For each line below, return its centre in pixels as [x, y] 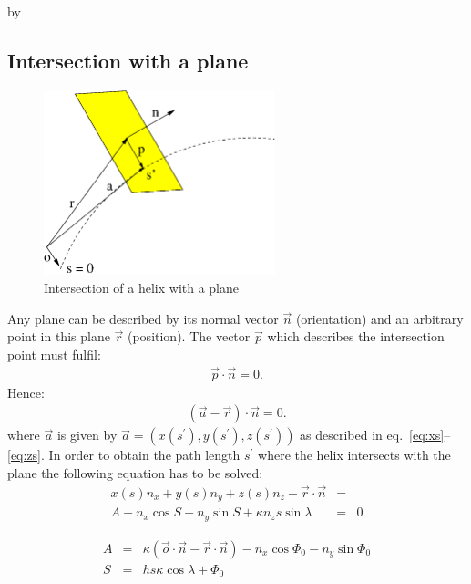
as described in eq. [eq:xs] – [375, 435]
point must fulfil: [54, 354]
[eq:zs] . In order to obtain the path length [124, 455]
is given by [87, 435]
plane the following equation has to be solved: [135, 472]
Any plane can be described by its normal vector [143, 318]
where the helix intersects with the [354, 455]
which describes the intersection [356, 336]
